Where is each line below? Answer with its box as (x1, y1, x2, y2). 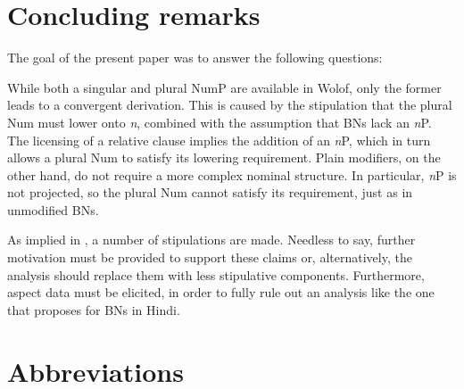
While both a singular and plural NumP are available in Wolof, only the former (7, 78, 442, 96)
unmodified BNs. (7, 200, 99, 219)
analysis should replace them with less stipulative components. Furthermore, (7, 265, 425, 284)
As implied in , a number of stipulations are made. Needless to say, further (7, 230, 416, 249)
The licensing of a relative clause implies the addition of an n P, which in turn (7, 130, 431, 149)
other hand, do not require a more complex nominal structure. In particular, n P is (7, 165, 457, 184)
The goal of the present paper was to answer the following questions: (7, 48, 383, 67)
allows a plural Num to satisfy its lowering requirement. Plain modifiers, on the (7, 148, 441, 167)
